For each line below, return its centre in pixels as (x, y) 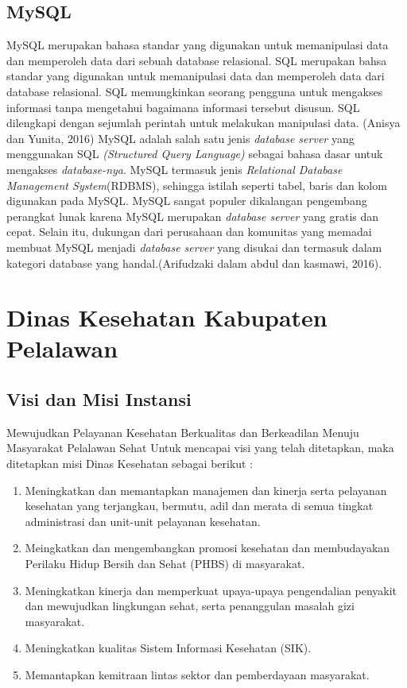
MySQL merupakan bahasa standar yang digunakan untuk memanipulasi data (198, 45)
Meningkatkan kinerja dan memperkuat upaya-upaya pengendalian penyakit (211, 590)
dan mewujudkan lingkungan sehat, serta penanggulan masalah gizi (190, 606)
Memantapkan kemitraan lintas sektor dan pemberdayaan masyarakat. (197, 674)
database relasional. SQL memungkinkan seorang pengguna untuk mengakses (195, 91)
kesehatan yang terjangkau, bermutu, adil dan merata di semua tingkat (199, 506)
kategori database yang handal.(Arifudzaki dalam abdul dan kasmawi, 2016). (194, 263)
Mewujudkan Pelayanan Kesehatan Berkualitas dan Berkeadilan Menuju (183, 432)
